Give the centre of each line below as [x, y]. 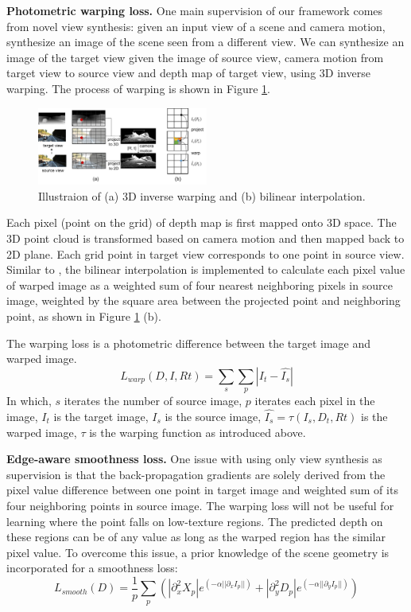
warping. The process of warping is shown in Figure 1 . [139, 88]
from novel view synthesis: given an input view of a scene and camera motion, [196, 26]
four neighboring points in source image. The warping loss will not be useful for [200, 505]
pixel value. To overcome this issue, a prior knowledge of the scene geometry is [198, 552]
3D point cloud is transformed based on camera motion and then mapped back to [205, 238]
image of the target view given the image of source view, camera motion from [195, 57]
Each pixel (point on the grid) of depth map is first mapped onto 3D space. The [202, 222]
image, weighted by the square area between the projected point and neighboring [204, 300]
